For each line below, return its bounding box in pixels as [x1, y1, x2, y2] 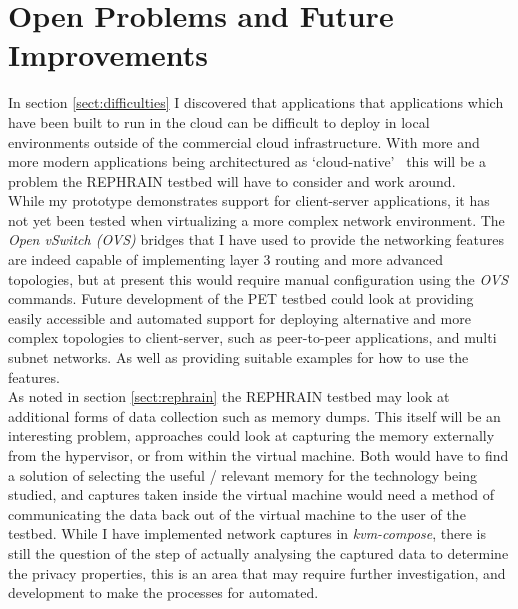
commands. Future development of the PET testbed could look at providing [8, 288, 474, 309]
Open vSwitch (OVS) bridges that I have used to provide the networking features [8, 229, 505, 250]
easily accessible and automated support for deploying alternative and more [8, 307, 471, 328]
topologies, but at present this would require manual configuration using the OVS [8, 268, 509, 289]
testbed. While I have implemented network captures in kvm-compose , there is [8, 523, 486, 544]
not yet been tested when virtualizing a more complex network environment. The [8, 209, 505, 230]
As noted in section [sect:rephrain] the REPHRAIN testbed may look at [8, 386, 450, 407]
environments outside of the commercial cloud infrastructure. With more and [8, 131, 480, 152]
